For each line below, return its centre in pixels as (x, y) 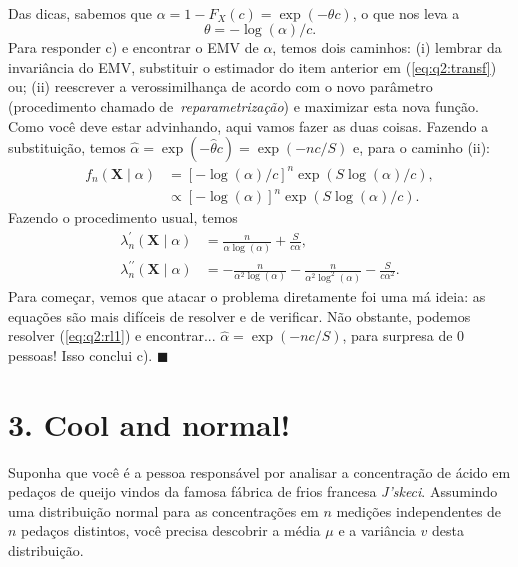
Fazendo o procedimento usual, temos (123, 217)
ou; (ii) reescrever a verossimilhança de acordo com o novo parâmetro (220, 86)
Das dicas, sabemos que (80, 12)
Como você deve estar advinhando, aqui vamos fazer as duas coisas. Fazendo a (248, 125)
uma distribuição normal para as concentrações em (163, 510)
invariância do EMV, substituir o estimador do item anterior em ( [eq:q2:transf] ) (252, 66)
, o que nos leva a (406, 12)
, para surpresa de (397, 335)
